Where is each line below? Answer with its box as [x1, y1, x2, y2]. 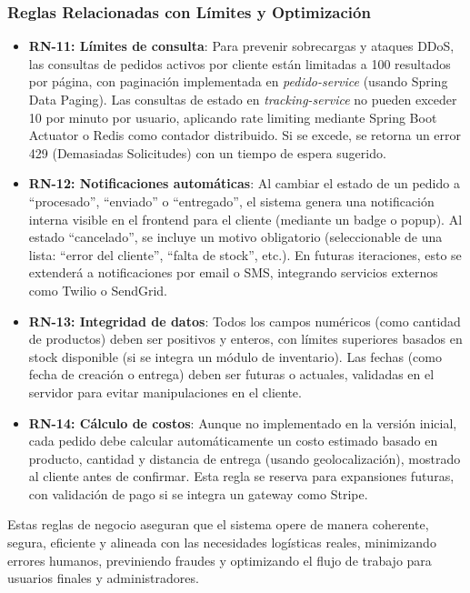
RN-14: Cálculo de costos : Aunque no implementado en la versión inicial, [28, 413, 457, 432]
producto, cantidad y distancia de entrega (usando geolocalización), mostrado [28, 448, 461, 467]
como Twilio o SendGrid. [28, 280, 168, 299]
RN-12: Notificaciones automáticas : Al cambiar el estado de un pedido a [28, 174, 460, 193]
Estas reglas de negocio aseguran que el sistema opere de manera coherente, [7, 515, 429, 534]
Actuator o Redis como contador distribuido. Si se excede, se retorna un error [28, 126, 462, 145]
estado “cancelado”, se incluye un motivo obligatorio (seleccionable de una [28, 227, 443, 246]
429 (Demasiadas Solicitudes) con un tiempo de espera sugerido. [28, 143, 386, 162]
